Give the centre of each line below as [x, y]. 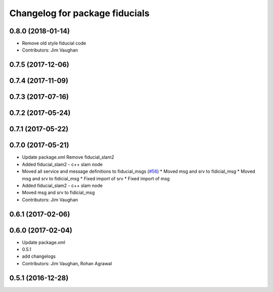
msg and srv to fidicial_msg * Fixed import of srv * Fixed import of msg [96, 178]
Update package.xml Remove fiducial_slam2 [68, 157]
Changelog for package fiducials [79, 13]
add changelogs [39, 256]
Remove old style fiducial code [54, 43]
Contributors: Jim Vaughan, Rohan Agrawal [67, 263]
